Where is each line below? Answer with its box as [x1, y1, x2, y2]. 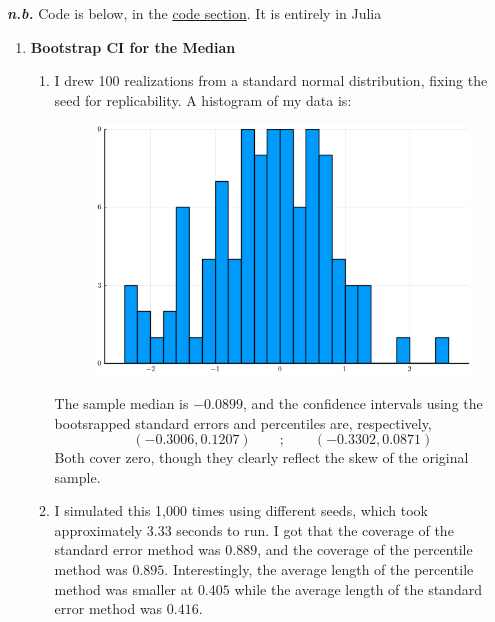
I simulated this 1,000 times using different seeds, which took [54, 500, 429, 521]
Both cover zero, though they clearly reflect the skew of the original [54, 447, 469, 468]
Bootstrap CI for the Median [30, 36, 236, 57]
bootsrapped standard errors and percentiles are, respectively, [54, 412, 432, 433]
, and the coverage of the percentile [257, 539, 473, 560]
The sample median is [54, 392, 189, 413]
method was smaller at [54, 578, 194, 599]
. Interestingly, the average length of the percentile [164, 559, 474, 580]
